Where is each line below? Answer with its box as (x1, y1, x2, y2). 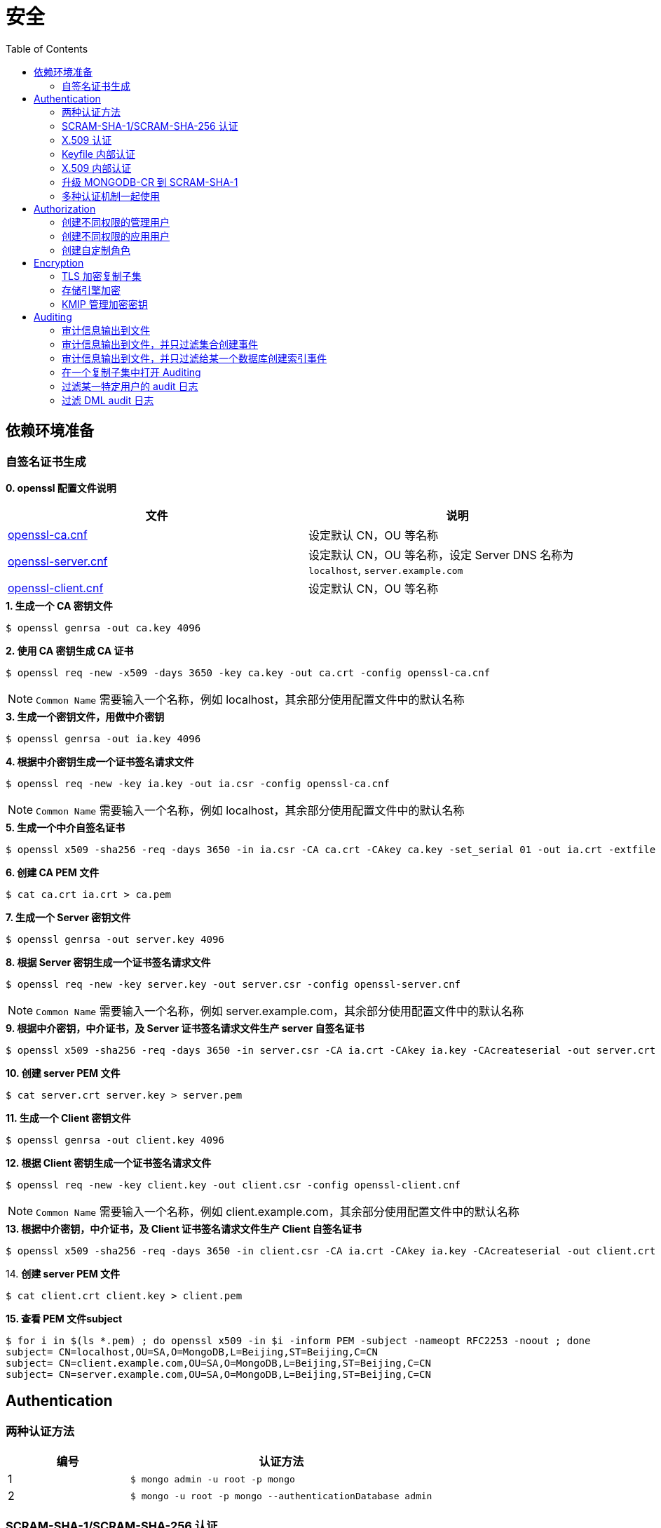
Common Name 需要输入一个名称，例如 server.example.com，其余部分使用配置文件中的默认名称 (36, 1003, 524, 1018)
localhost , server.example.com (308, 562, 463, 577)
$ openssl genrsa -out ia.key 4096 (6, 732, 201, 744)
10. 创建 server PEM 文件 (6, 1066, 121, 1079)
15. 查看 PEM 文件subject (6, 1312, 123, 1325)
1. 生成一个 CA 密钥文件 (6, 599, 113, 612)
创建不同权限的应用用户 (62, 229, 170, 242)
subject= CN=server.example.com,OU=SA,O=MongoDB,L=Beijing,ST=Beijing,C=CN (6, 1368, 431, 1380)
